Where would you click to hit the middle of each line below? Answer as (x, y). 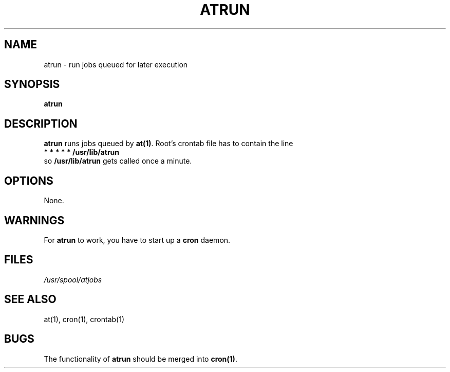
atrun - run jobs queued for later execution (116, 64)
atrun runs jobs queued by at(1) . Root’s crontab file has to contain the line (168, 144)
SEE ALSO (30, 299)
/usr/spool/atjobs (73, 279)
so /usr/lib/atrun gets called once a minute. (118, 161)
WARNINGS (34, 220)
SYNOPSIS (32, 84)
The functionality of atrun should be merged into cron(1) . (140, 359)
